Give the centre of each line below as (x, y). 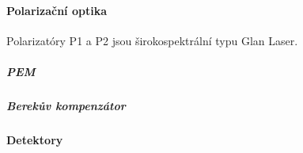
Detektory (35, 139)
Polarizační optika (57, 10)
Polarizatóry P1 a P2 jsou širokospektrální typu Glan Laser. (152, 40)
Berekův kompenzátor (66, 105)
